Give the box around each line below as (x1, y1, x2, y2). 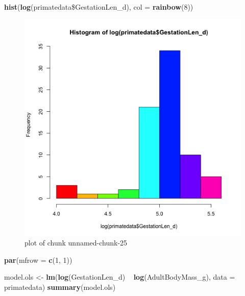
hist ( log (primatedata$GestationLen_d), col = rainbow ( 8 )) (4, 2, 193, 12)
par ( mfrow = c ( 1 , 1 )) (4, 254, 72, 265)
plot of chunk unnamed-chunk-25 (24, 237, 128, 248)
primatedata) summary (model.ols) (4, 281, 116, 292)
